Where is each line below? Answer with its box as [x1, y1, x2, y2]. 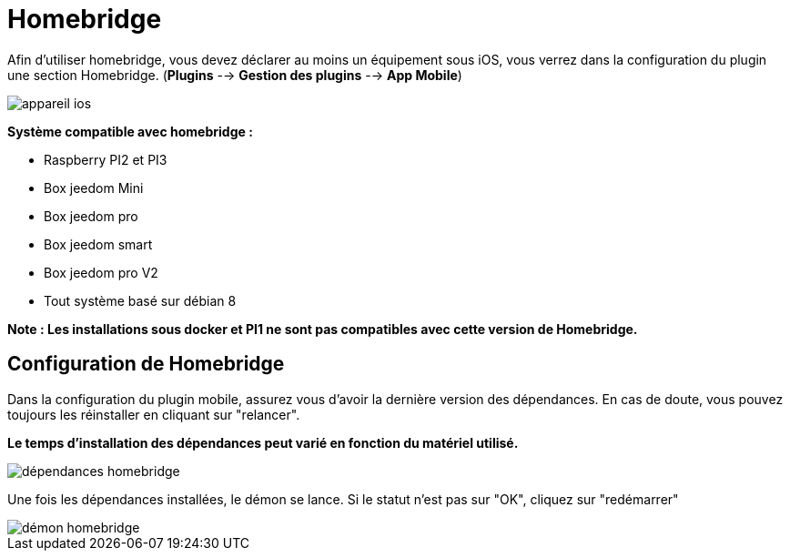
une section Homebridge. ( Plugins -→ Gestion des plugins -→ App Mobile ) [7, 66, 462, 83]
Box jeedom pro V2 [44, 264, 158, 280]
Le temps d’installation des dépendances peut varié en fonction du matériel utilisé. [7, 434, 519, 451]
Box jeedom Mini [44, 179, 144, 196]
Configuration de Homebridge [7, 352, 285, 376]
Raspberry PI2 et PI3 [44, 151, 167, 167]
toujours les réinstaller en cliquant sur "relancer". [7, 406, 300, 422]
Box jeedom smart [44, 236, 153, 252]
